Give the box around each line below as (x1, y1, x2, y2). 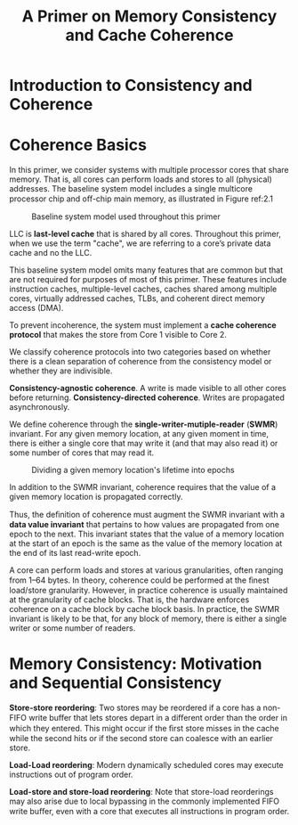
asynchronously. (9, 402, 70, 412)
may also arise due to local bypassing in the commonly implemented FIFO (9, 796, 280, 807)
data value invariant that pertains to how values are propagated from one (9, 519, 280, 530)
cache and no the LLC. (9, 248, 93, 258)
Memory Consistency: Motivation (9, 654, 262, 674)
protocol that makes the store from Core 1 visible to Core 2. (9, 330, 227, 340)
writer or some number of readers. (9, 623, 136, 633)
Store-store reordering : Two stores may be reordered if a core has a (9, 702, 262, 714)
